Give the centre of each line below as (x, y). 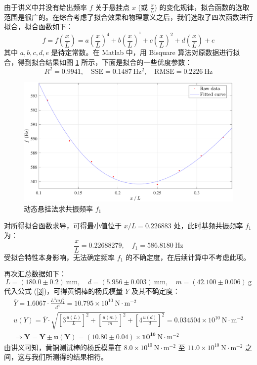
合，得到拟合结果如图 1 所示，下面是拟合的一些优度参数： (98, 62)
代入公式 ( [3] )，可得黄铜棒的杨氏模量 (64, 291)
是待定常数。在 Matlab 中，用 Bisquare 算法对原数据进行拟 (146, 52)
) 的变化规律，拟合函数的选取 (202, 7)
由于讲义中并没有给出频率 (45, 7)
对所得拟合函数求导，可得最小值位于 (63, 225)
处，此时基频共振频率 (208, 225)
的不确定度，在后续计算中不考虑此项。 (188, 257)
